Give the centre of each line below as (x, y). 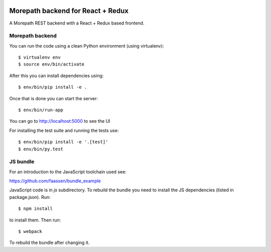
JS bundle (22, 162)
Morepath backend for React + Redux (69, 11)
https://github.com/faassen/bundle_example (55, 181)
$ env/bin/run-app (41, 110)
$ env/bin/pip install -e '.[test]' (63, 142)
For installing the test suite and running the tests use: (64, 130)
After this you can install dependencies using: (56, 76)
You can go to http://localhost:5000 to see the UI (60, 121)
